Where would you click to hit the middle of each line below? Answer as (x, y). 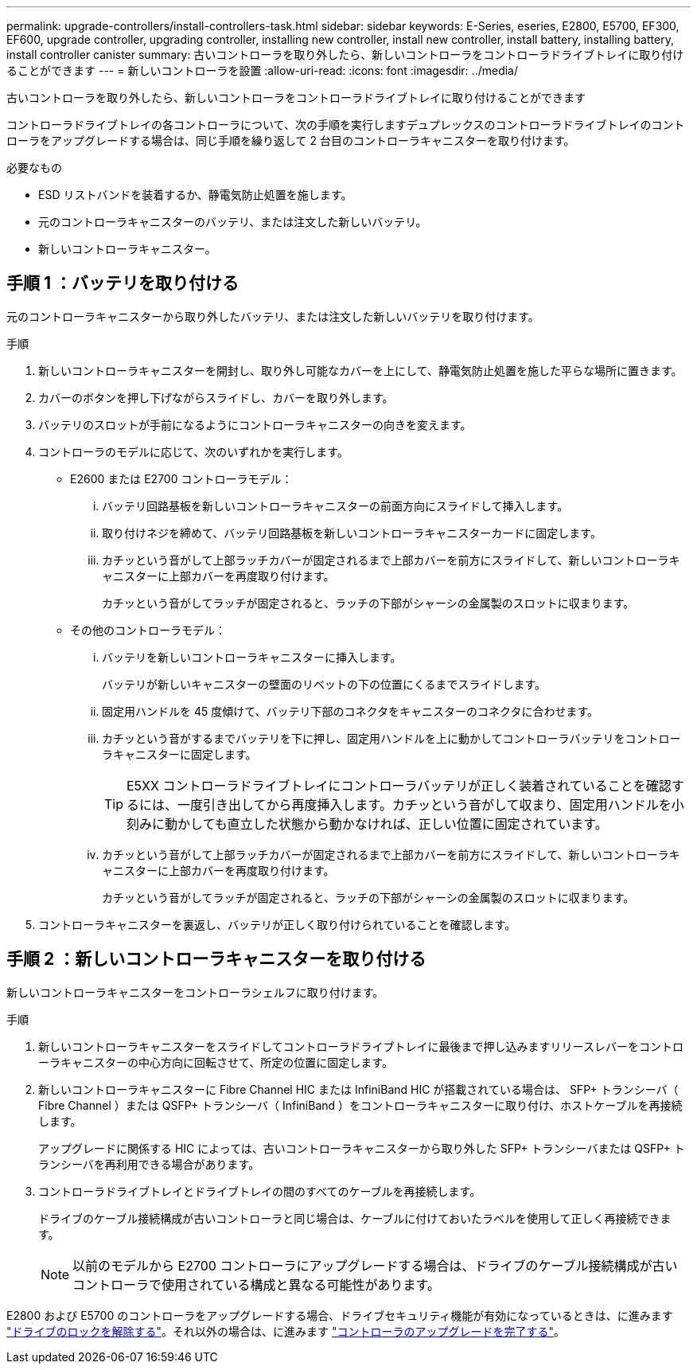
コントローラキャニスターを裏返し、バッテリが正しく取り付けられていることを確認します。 (277, 924)
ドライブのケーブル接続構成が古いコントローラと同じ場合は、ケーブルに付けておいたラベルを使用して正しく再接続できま (355, 1218)
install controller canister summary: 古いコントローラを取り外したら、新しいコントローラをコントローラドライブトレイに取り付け (345, 55)
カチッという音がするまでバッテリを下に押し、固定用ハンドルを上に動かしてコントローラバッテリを (364, 738)
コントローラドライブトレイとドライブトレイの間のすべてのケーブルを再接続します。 (260, 1191)
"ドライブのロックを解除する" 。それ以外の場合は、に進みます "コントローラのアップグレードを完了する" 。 (286, 1331)
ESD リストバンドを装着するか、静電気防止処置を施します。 (195, 195)
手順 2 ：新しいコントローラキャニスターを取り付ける (216, 959)
